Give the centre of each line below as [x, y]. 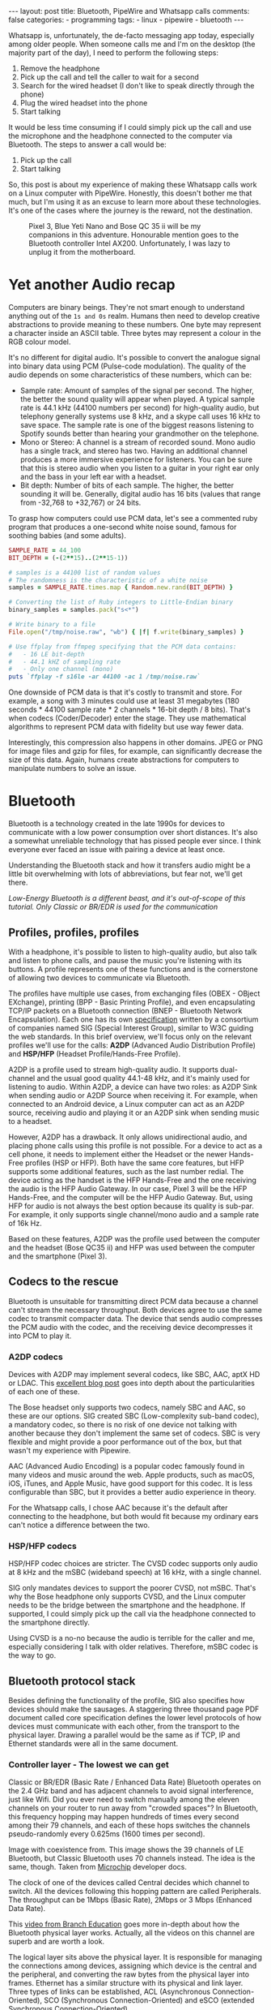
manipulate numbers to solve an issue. [73, 768]
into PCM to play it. [40, 1336]
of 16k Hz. [25, 1223]
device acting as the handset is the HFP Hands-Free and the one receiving [133, 1180]
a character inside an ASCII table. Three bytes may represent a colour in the [135, 333]
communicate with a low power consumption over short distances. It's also [133, 833]
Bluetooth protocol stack [72, 1681]
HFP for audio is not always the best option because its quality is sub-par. [131, 1206]
